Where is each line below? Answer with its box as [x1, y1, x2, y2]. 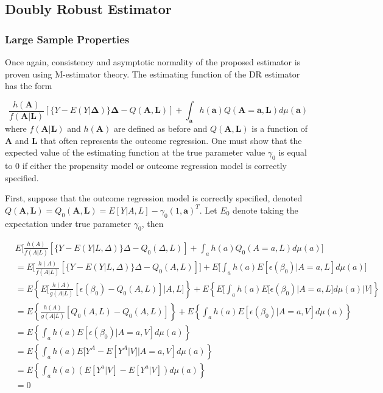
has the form [5, 79, 52, 92]
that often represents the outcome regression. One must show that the [40, 134, 302, 146]
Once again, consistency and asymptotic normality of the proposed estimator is [5, 56, 301, 68]
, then [141, 217, 164, 229]
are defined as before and [113, 122, 208, 135]
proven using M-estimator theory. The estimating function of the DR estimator [5, 67, 300, 80]
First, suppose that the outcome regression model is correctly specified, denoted [5, 192, 303, 204]
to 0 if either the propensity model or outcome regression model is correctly [5, 159, 287, 172]
